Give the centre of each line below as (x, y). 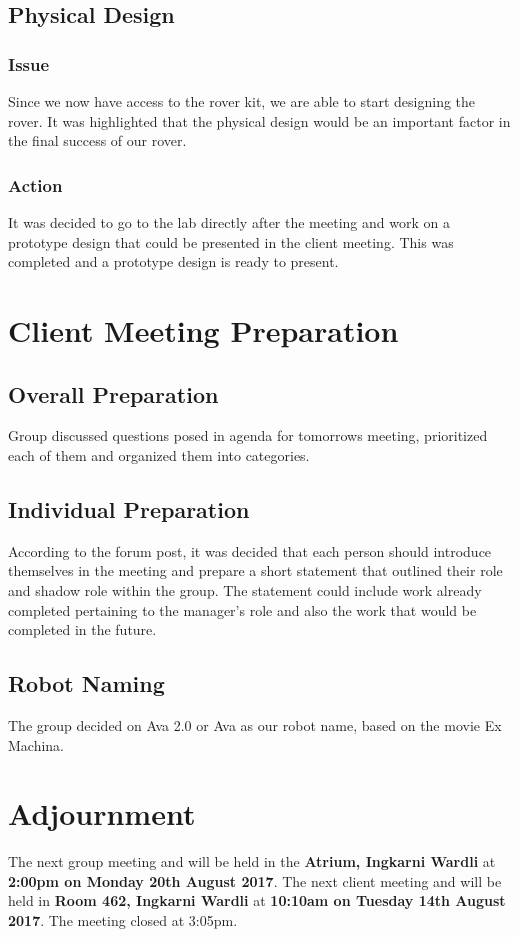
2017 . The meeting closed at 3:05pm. (123, 920)
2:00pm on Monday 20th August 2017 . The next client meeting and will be (255, 880)
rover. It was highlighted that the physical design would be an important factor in (259, 120)
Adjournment (102, 813)
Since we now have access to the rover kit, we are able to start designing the (242, 101)
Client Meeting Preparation (203, 329)
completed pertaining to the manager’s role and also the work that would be (242, 609)
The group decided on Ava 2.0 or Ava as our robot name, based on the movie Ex (255, 724)
